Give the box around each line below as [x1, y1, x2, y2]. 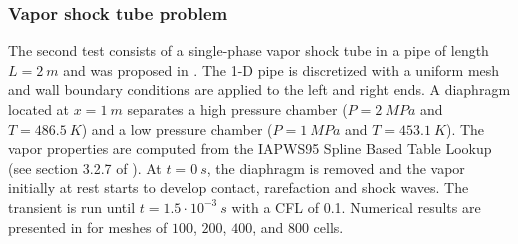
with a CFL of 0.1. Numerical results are [231, 196, 481, 217]
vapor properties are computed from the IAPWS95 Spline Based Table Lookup [8, 138, 492, 159]
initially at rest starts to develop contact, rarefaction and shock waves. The [8, 177, 469, 198]
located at [8, 99, 70, 119]
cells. [313, 216, 344, 237]
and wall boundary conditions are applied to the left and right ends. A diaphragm [8, 79, 511, 100]
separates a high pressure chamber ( [127, 99, 348, 119]
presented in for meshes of [8, 216, 168, 237]
